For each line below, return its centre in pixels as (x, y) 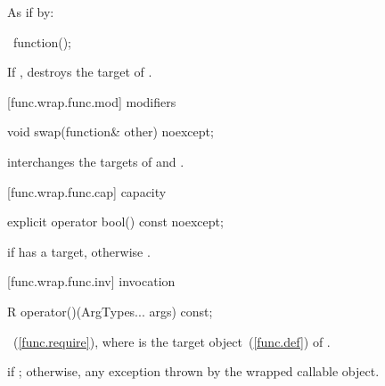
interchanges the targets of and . (96, 161)
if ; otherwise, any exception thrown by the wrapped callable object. (193, 371)
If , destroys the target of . (80, 72)
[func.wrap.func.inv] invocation (91, 281)
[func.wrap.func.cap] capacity (87, 191)
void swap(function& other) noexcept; (111, 131)
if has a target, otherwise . (79, 251)
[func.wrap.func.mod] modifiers (92, 101)
